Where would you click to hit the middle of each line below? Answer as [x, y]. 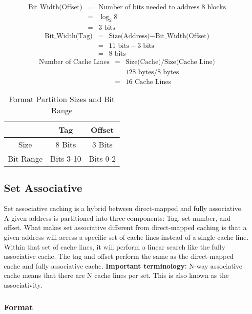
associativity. [23, 285]
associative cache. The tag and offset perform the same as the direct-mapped [119, 256]
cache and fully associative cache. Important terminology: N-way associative [123, 265]
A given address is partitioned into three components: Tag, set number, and [117, 218]
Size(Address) [129, 36]
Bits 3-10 [66, 159]
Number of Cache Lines [74, 62]
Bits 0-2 [103, 159]
